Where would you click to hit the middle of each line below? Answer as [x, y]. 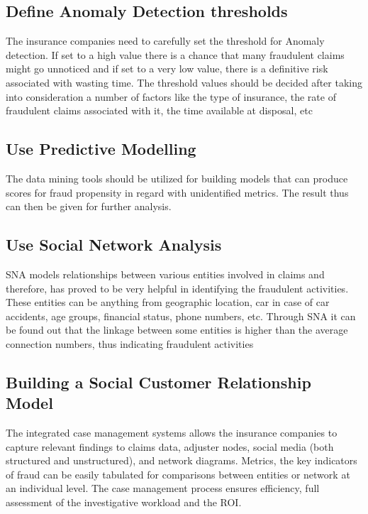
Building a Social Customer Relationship [158, 382]
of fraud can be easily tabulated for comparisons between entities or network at [178, 474]
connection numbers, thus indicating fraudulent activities [130, 343]
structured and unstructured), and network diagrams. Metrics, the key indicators [182, 460]
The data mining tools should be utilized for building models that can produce [177, 178]
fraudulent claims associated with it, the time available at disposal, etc [159, 110]
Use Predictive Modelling [101, 149]
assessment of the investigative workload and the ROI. [124, 502]
